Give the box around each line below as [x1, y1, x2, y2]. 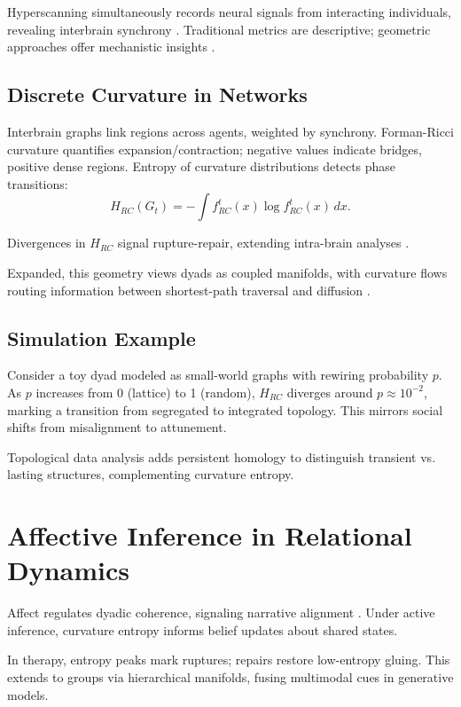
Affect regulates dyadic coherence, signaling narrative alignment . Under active [7, 603, 435, 622]
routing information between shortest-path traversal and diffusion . [7, 280, 371, 299]
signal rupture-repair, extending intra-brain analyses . [117, 233, 410, 252]
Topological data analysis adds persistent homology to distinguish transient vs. [7, 447, 436, 466]
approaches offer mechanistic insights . [7, 37, 215, 56]
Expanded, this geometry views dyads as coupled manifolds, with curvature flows [7, 263, 448, 281]
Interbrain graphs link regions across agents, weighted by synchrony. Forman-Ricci [7, 122, 454, 140]
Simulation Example [7, 324, 196, 351]
